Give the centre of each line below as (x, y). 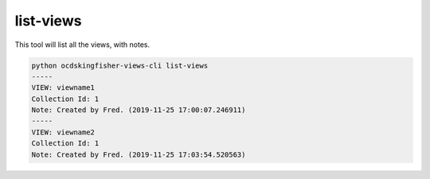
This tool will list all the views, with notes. (82, 45)
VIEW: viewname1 (63, 88)
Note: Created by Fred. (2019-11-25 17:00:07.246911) (139, 110)
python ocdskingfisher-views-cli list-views (120, 65)
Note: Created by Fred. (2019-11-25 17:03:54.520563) (139, 154)
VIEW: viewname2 (63, 132)
